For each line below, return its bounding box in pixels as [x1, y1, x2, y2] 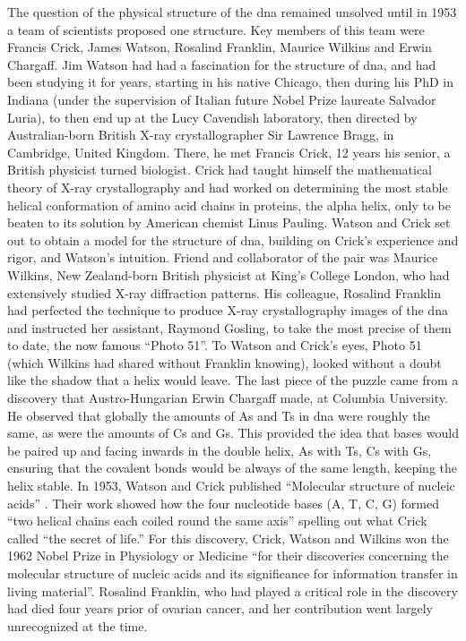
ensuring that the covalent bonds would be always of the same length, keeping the [7, 458, 457, 477]
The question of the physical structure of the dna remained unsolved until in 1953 [7, 3, 457, 21]
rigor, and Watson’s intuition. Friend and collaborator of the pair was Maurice [7, 248, 438, 267]
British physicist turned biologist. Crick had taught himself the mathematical [7, 160, 432, 179]
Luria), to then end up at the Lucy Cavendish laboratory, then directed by [7, 107, 418, 126]
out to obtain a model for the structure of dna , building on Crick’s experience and [7, 230, 459, 249]
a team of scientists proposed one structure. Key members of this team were [7, 20, 425, 38]
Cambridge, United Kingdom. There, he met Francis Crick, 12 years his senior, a [7, 142, 451, 161]
